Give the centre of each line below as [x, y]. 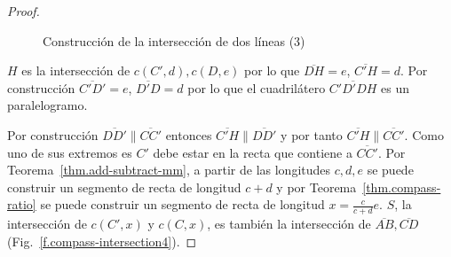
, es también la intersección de [289, 224]
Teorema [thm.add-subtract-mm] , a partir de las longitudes [169, 170]
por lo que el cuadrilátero [257, 87]
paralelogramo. [47, 105]
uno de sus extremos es [70, 152]
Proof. [24, 11]
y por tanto [312, 134]
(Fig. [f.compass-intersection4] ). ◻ [102, 241]
